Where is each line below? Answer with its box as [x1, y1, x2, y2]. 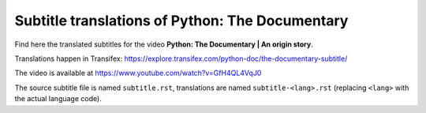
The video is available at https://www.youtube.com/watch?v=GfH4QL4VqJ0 [14, 68, 262, 78]
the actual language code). [14, 94, 102, 104]
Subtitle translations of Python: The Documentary [14, 12, 349, 29]
